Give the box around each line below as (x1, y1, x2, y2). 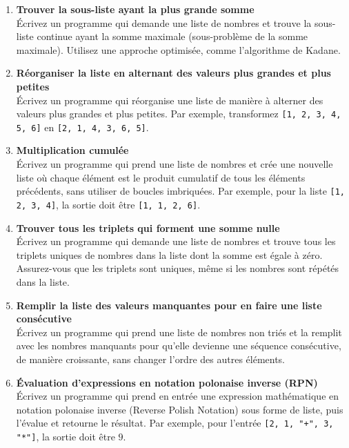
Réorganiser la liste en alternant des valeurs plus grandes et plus (16, 66, 331, 80)
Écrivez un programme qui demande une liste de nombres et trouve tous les (16, 234, 336, 249)
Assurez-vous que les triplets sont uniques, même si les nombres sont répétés (16, 261, 339, 275)
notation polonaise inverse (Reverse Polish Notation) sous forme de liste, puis (16, 402, 343, 416)
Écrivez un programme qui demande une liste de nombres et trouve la (16, 15, 312, 30)
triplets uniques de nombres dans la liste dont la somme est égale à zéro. (16, 247, 323, 262)
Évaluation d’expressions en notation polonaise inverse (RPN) (16, 375, 318, 389)
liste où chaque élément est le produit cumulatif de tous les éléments (16, 170, 306, 184)
